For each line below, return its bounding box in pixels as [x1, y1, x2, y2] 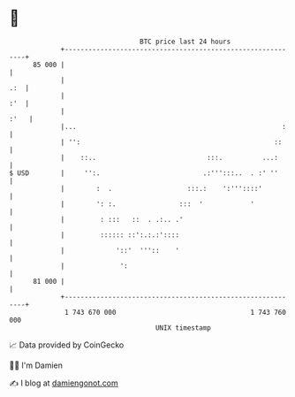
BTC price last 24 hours [140, 37, 231, 46]
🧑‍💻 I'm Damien [9, 360, 64, 370]
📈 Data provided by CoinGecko [9, 340, 125, 350]
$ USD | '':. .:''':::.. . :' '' [9, 168, 278, 178]
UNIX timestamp [155, 323, 212, 332]
